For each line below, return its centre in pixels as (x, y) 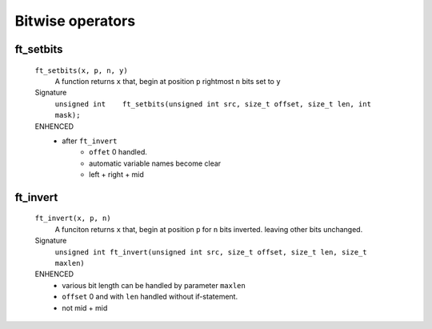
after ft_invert (90, 141)
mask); (68, 115)
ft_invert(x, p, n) (73, 219)
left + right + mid (116, 175)
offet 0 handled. (118, 152)
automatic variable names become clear (155, 163)
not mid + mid (85, 307)
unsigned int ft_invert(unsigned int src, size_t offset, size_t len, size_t (211, 252)
